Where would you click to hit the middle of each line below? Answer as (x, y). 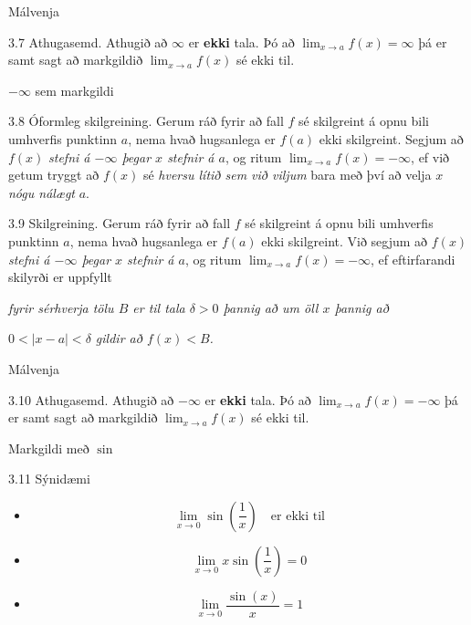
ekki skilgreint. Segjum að (391, 138)
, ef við (430, 156)
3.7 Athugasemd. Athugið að (88, 42)
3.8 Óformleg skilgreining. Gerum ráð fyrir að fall (146, 121)
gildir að (119, 338)
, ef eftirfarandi (413, 259)
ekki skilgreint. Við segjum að (345, 240)
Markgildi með (49, 448)
